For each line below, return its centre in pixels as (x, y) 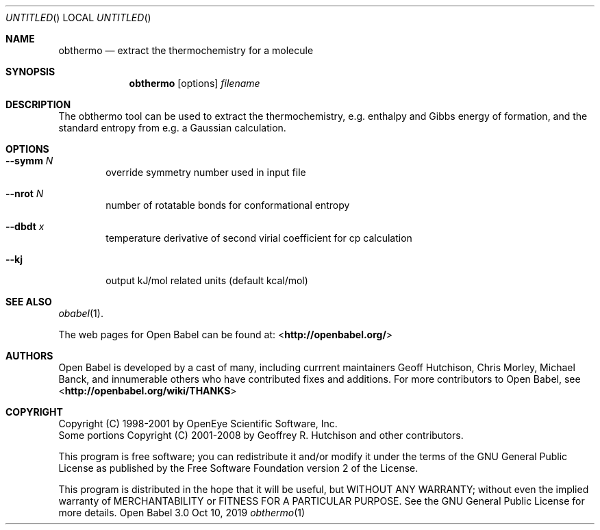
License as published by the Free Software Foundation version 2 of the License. (238, 468)
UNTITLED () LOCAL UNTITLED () (78, 17)
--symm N (29, 161)
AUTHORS (29, 356)
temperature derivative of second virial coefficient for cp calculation (259, 238)
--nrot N (25, 193)
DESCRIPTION (38, 104)
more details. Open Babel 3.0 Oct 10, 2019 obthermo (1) (182, 513)
